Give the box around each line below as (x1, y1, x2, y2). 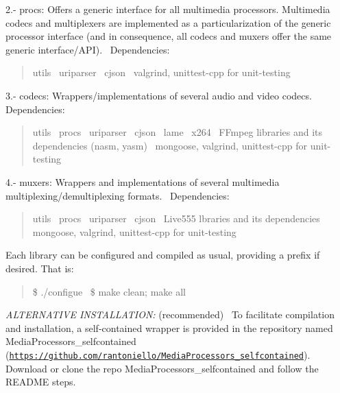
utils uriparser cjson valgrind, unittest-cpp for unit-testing (32, 65, 291, 80)
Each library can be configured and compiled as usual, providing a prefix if (5, 248, 320, 262)
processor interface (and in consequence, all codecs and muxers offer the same (5, 29, 332, 43)
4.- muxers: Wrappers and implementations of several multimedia (5, 174, 280, 189)
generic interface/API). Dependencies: (5, 42, 170, 56)
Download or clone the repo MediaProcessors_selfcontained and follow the (5, 361, 319, 375)
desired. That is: (5, 261, 74, 275)
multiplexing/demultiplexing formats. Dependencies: (5, 188, 230, 202)
